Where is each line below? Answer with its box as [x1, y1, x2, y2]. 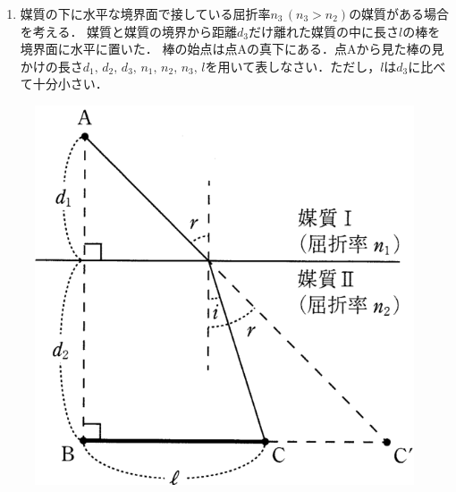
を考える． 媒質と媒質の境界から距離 [20, 21, 238, 40]
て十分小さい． [20, 74, 108, 93]
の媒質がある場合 [349, 4, 450, 22]
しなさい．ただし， [267, 56, 381, 75]
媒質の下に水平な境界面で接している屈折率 [20, 4, 271, 22]
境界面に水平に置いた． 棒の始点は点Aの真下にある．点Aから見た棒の [20, 39, 432, 58]
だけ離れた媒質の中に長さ [249, 21, 400, 40]
